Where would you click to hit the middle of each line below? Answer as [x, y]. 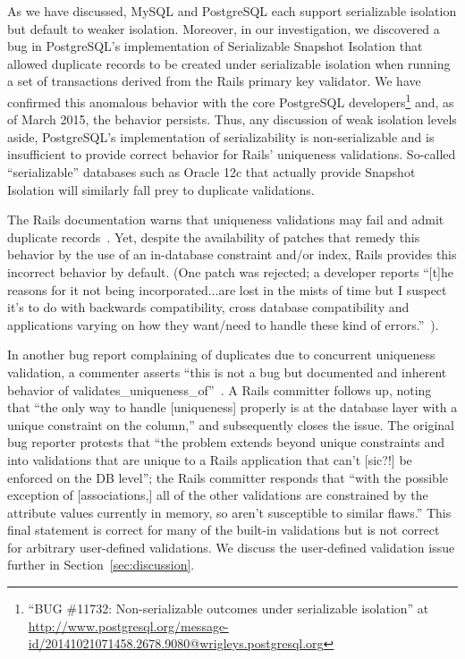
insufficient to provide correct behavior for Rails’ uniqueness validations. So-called [232, 154]
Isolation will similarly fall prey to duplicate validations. [161, 189]
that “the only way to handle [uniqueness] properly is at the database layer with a [232, 407]
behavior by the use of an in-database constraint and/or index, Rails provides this [232, 254]
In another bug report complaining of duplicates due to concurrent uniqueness [221, 355]
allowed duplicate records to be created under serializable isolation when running [229, 63]
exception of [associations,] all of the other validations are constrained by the [218, 495]
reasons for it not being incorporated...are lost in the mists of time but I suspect [227, 289]
